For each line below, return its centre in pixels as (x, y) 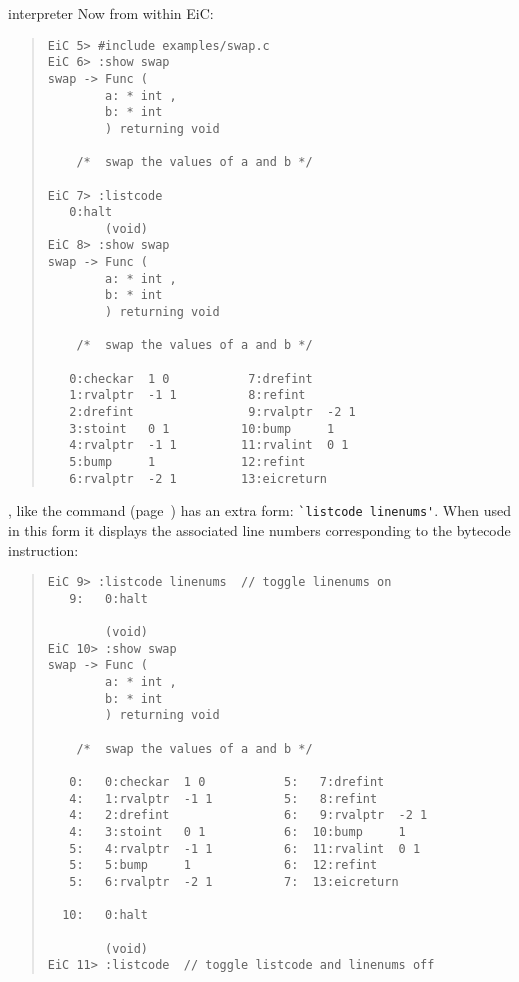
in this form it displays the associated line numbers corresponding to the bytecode (259, 529)
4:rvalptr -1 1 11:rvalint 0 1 (209, 445)
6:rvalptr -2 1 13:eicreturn (198, 478)
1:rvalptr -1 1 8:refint (187, 395)
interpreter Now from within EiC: (111, 13)
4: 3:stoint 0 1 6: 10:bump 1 (237, 832)
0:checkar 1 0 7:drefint (191, 378)
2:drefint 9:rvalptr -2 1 (212, 412)
